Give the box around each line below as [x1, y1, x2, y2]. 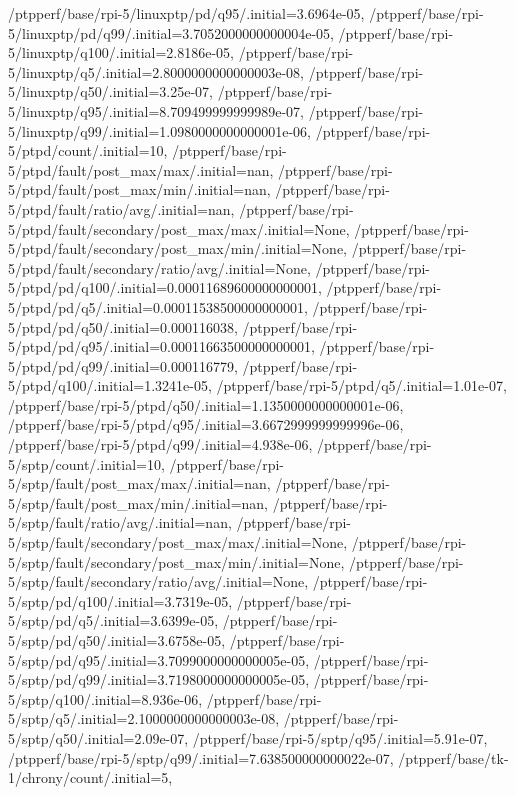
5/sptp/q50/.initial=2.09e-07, [8, 727, 189, 748]
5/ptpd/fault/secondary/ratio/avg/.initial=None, [8, 257, 311, 278]
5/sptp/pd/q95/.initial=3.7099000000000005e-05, [8, 649, 310, 670]
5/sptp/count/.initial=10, [8, 453, 165, 474]
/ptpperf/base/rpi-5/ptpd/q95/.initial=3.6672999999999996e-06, [8, 414, 404, 435]
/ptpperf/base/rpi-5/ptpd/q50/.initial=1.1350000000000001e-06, [8, 394, 404, 415]
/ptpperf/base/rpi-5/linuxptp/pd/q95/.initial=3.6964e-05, [8, 3, 365, 23]
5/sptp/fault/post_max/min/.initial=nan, [8, 492, 269, 513]
